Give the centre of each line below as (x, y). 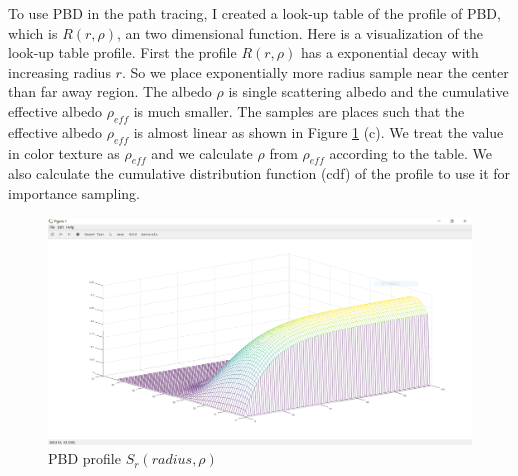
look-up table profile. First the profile (122, 52)
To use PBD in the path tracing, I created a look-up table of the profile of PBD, (254, 13)
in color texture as (64, 152)
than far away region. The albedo (110, 91)
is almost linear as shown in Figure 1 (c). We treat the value (318, 131)
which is (33, 32)
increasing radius (59, 71)
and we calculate (202, 152)
